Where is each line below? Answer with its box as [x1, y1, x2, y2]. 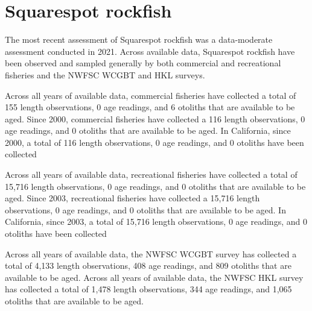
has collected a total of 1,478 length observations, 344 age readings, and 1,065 [5, 283, 292, 295]
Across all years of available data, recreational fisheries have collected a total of [5, 168, 298, 181]
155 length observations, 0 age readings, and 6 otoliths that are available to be [5, 101, 295, 113]
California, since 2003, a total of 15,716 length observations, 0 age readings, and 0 [5, 215, 307, 228]
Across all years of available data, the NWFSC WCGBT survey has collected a [5, 247, 297, 260]
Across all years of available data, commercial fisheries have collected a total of [5, 89, 296, 101]
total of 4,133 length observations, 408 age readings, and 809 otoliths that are [5, 259, 291, 272]
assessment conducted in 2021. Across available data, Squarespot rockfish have [5, 45, 295, 57]
